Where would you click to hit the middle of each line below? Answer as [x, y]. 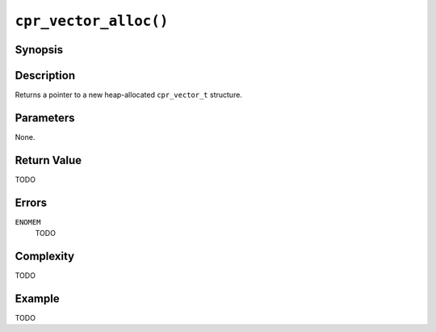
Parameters [45, 118]
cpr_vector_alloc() [92, 21]
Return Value [48, 160]
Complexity [45, 256]
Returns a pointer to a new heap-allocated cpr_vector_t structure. [128, 95]
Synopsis [39, 50]
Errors [31, 202]
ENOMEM [28, 222]
